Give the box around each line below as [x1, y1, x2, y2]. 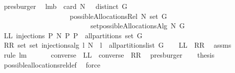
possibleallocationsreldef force [3, 59, 100, 70]
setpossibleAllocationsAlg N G [90, 20, 185, 31]
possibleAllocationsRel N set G [69, 10, 167, 21]
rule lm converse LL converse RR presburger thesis [3, 49, 215, 60]
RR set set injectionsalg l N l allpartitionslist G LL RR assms [3, 40, 232, 50]
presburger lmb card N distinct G [3, 1, 128, 11]
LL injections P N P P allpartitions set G [3, 30, 142, 40]
